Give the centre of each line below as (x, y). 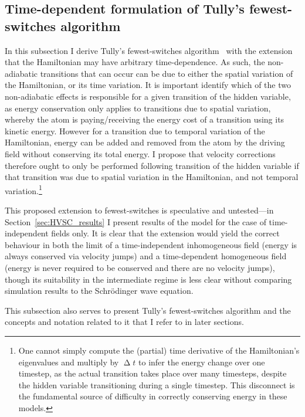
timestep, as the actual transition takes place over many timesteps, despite (152, 373)
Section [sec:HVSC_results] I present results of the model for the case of (135, 221)
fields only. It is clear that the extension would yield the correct (165, 233)
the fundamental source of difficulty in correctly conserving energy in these (153, 396)
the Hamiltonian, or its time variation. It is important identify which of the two (148, 85)
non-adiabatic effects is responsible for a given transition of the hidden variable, (148, 96)
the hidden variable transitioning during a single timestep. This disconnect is (157, 384)
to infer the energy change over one (202, 362)
